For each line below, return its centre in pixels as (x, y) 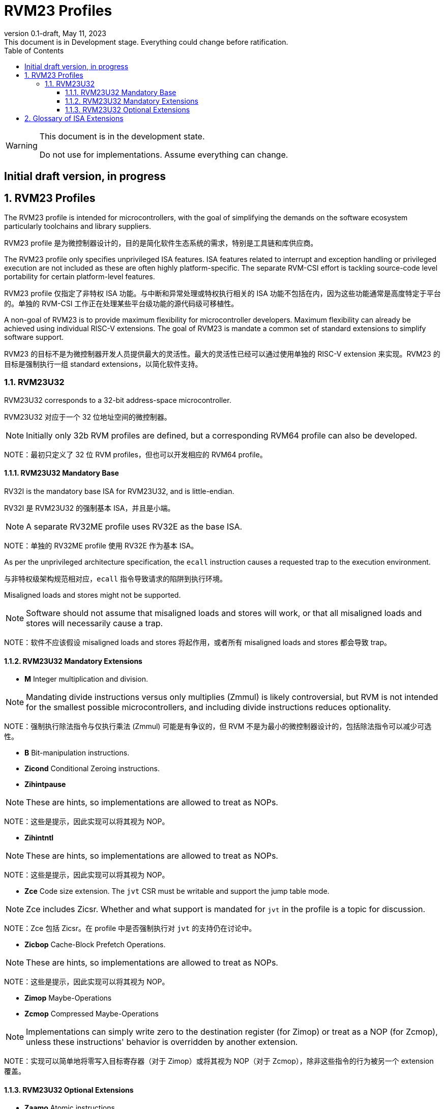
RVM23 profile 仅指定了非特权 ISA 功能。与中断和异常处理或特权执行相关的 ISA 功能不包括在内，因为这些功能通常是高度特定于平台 (222, 294)
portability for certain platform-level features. (80, 277)
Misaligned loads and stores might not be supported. (93, 595)
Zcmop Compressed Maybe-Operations (92, 1014)
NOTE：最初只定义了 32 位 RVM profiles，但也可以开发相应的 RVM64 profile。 (136, 454)
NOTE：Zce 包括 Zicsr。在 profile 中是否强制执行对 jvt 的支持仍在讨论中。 (130, 928)
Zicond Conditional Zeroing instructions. (92, 769)
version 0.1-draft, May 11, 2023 (55, 33)
